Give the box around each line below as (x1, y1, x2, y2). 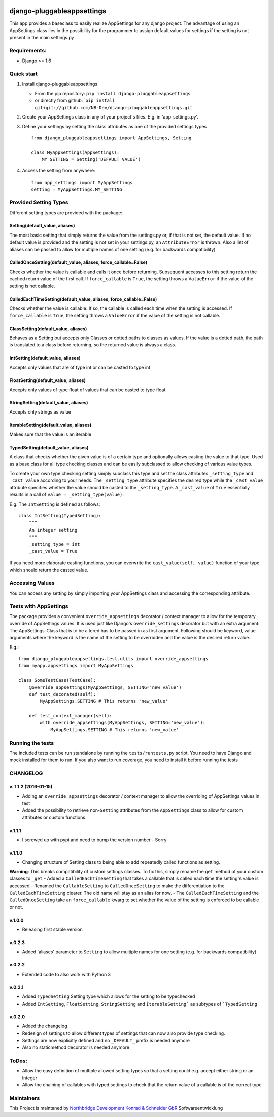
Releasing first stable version (22, 926, 83, 933)
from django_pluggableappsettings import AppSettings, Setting (31, 135, 192, 141)
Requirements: (9, 47, 47, 54)
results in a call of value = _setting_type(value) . (9, 491, 124, 498)
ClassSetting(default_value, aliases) (9, 326, 87, 332)
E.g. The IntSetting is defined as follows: (9, 501, 100, 507)
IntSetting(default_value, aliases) (9, 355, 81, 361)
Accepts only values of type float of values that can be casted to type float (9, 387, 166, 393)
